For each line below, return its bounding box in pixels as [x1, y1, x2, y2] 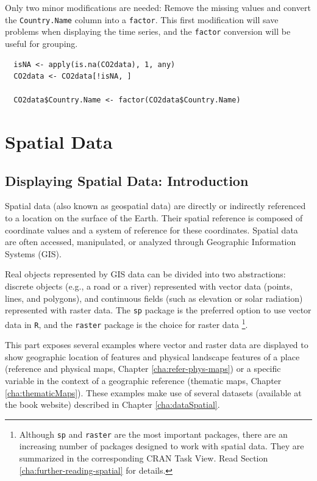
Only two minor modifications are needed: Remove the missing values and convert [5, 1, 311, 13]
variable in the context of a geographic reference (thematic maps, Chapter [5, 374, 282, 387]
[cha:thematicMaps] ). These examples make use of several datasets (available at [5, 386, 302, 399]
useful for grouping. [5, 37, 78, 49]
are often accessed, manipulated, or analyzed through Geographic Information [5, 235, 296, 248]
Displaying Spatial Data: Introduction [5, 171, 249, 190]
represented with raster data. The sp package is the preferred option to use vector [5, 304, 312, 316]
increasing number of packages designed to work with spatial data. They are [19, 440, 304, 452]
